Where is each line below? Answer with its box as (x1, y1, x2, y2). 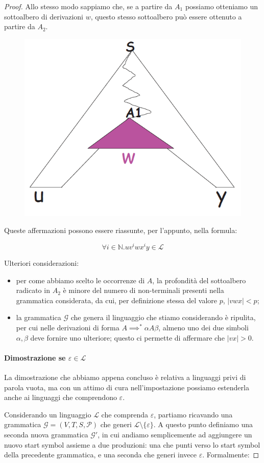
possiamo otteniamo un (185, 1, 258, 11)
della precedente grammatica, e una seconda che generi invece (4, 449, 197, 460)
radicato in (16, 285, 50, 296)
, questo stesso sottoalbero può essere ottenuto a (90, 11, 242, 22)
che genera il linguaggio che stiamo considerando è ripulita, (70, 312, 256, 323)
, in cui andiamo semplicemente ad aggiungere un (98, 429, 252, 439)
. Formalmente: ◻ (202, 449, 259, 460)
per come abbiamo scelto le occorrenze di (16, 275, 145, 285)
